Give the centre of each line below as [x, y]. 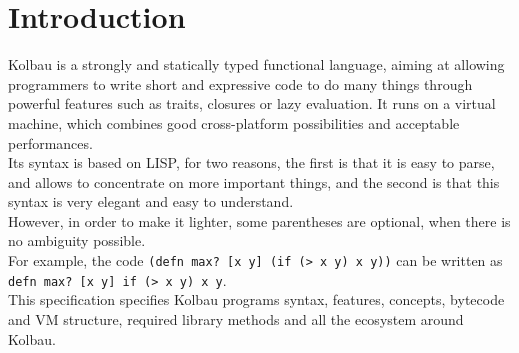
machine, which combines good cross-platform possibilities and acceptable [234, 122]
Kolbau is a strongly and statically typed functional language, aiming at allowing [256, 64]
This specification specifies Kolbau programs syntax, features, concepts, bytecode [256, 299]
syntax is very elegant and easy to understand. [151, 201]
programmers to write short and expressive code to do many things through [240, 83]
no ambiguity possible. [77, 240]
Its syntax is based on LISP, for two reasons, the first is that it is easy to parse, [251, 162]
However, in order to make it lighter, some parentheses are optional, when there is [259, 220]
